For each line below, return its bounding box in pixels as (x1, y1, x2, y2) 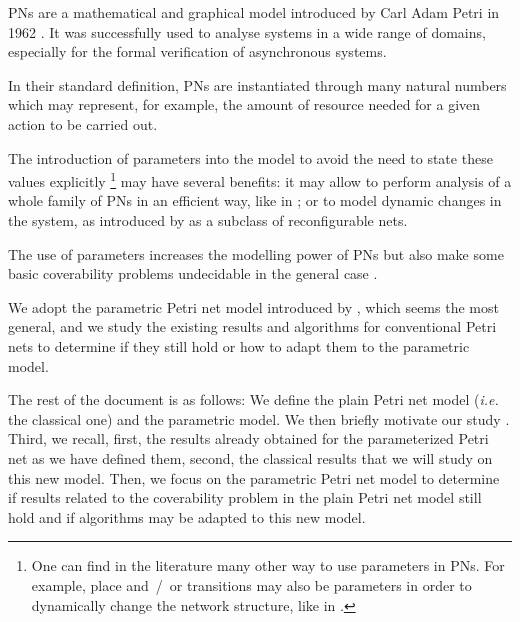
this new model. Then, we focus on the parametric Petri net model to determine (8, 467, 500, 488)
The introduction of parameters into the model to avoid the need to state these (8, 147, 493, 168)
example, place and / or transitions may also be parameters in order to (31, 574, 472, 595)
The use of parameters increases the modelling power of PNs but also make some (8, 243, 504, 264)
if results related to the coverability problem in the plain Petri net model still (8, 487, 482, 508)
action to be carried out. (8, 113, 158, 134)
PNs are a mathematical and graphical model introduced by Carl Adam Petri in (8, 2, 500, 22)
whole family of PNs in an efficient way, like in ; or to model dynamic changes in (8, 190, 502, 211)
